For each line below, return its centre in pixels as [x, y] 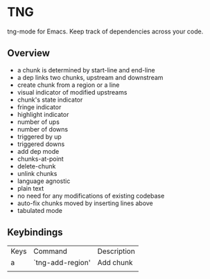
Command [51, 251]
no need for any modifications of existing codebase [91, 196]
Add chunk [115, 262]
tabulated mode [40, 210]
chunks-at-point [40, 159]
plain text [30, 188]
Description [116, 251]
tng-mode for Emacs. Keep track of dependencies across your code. [105, 31]
